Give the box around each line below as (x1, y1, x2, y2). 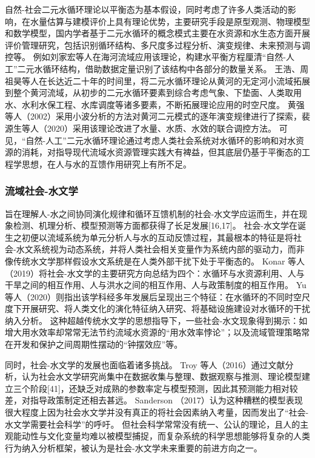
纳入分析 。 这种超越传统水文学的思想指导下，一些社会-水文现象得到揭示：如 (5, 314, 308, 326)
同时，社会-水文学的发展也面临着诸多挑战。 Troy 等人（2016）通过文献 (5, 358, 285, 371)
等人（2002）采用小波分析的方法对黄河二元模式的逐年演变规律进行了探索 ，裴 (5, 110, 310, 123)
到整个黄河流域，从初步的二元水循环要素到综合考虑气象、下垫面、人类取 (5, 86, 293, 99)
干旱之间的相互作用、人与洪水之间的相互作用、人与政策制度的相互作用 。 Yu (5, 278, 307, 291)
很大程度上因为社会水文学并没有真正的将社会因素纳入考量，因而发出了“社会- (5, 406, 309, 419)
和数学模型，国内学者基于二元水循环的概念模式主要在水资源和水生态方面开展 (5, 27, 310, 39)
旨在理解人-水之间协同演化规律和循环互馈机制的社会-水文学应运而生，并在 (5, 207, 299, 220)
